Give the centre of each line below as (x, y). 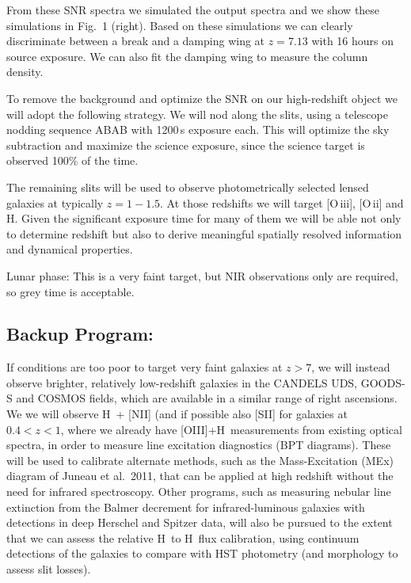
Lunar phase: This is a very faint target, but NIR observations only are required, (202, 275)
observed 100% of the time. (72, 160)
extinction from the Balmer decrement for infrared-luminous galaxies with (186, 507)
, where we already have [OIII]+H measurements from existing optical (231, 429)
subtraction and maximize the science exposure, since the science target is (186, 145)
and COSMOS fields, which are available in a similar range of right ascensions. (207, 398)
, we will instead (351, 367)
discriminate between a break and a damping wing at (136, 41)
